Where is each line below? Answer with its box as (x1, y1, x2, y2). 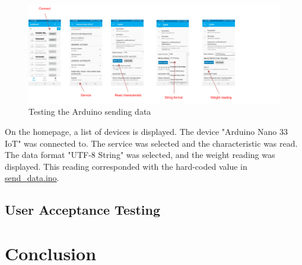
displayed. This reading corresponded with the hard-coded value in (5, 160, 247, 172)
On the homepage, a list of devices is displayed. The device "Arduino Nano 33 (5, 125, 288, 138)
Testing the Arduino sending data (28, 105, 151, 118)
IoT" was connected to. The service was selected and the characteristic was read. (5, 137, 298, 149)
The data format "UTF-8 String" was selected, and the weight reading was (5, 148, 275, 161)
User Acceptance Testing (5, 201, 161, 219)
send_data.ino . (5, 172, 59, 184)
